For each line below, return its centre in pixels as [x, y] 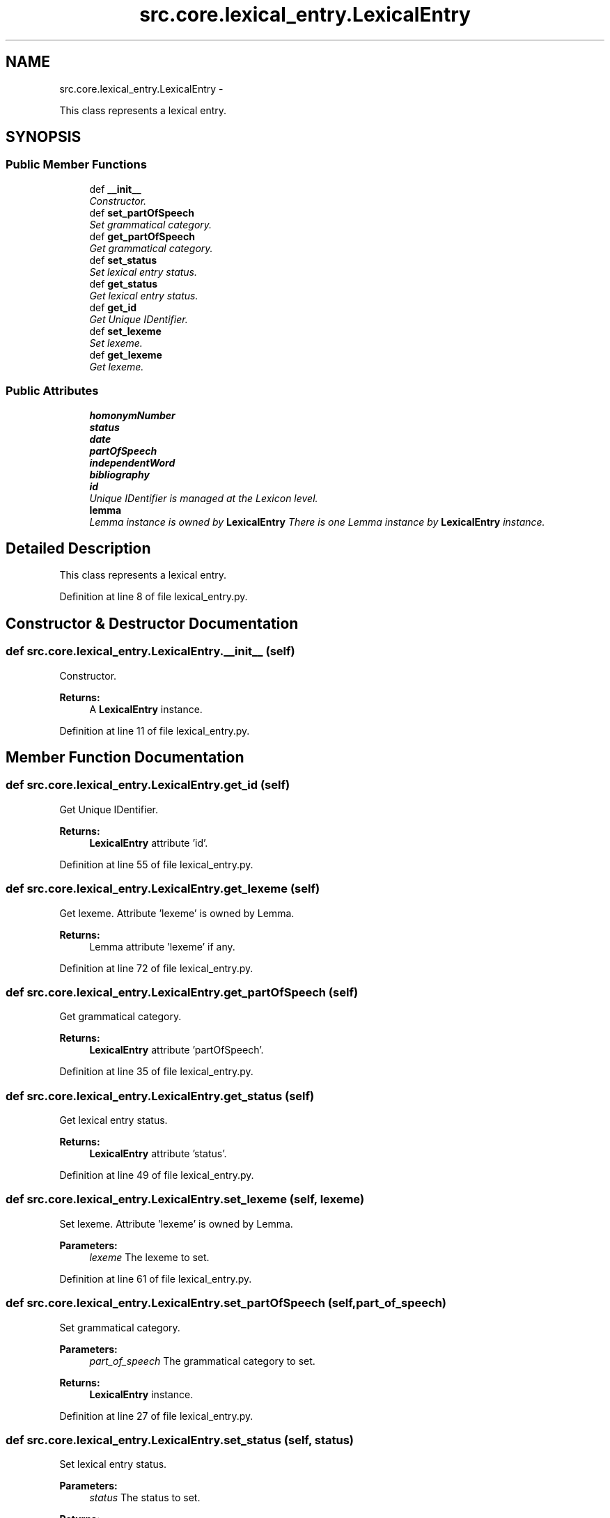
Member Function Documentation [125, 758]
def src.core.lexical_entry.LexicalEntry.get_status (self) [160, 1096]
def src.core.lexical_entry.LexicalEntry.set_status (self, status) [180, 1440]
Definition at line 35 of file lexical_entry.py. [156, 1072]
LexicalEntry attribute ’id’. [149, 843]
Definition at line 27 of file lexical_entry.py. [156, 1416]
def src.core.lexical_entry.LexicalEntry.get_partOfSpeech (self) [182, 992]
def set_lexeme [125, 331]
